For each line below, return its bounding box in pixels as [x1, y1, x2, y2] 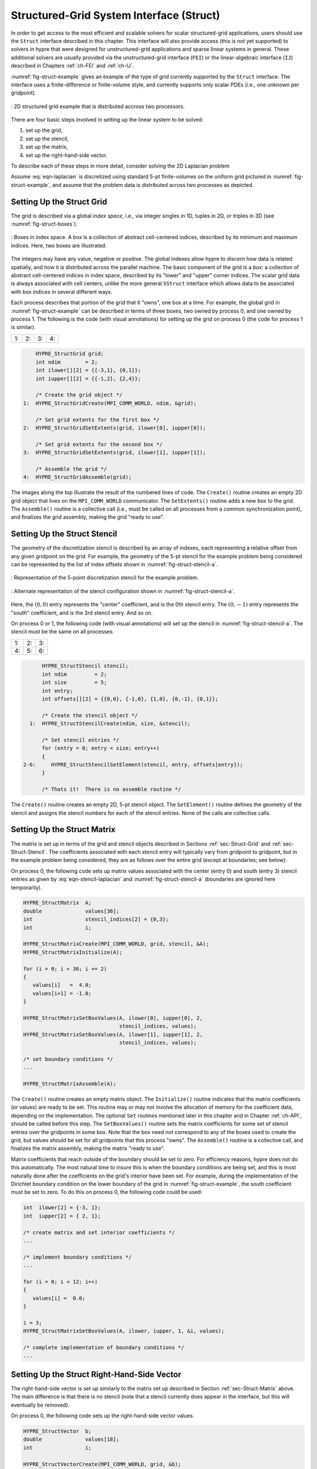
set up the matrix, [25, 143, 68, 150]
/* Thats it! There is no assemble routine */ [42, 786, 181, 793]
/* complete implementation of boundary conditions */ [23, 1344, 184, 1351]
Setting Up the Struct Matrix [11, 824, 116, 834]
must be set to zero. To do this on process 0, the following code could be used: [11, 1189, 203, 1196]
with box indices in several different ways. [11, 288, 113, 295]
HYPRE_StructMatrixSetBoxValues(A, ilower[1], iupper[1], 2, [23, 1031, 203, 1038]
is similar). [11, 324, 36, 331]
